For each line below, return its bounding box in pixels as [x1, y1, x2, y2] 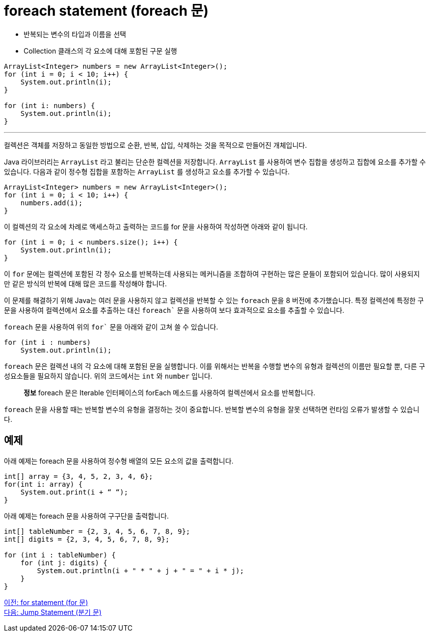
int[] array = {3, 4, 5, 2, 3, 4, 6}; [4, 472, 153, 480]
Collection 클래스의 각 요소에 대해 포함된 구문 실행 [24, 46, 177, 55]
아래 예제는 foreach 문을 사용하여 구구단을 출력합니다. [4, 511, 169, 520]
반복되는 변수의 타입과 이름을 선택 [24, 29, 126, 38]
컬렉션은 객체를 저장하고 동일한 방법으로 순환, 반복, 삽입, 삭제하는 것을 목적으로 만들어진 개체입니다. [4, 140, 307, 149]
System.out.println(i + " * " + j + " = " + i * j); [37, 566, 244, 575]
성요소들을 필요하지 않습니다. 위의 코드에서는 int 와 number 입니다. [4, 371, 213, 380]
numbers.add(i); [20, 198, 83, 207]
